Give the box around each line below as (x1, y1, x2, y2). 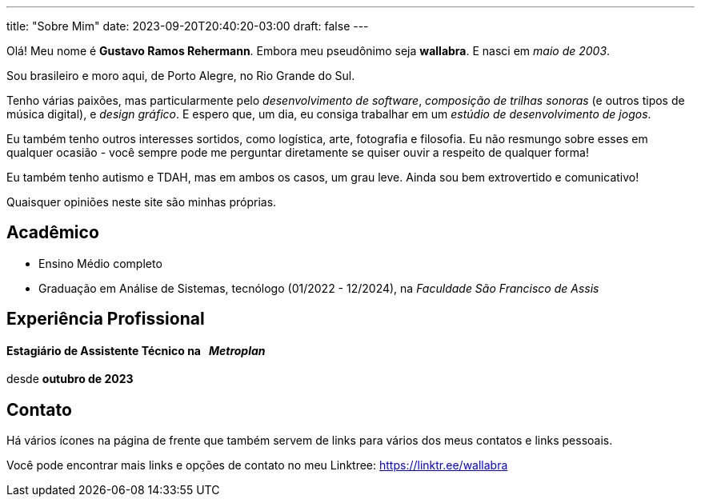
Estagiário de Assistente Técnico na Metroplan (6, 343, 266, 357)
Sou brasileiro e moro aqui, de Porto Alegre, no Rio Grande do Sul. (6, 69, 355, 82)
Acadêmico (6, 222, 99, 243)
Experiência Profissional (6, 309, 205, 329)
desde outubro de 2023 (6, 372, 134, 386)
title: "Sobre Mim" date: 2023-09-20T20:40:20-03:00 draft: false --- (6, 19, 369, 33)
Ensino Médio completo (38, 256, 162, 270)
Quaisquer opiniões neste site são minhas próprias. (6, 195, 277, 209)
